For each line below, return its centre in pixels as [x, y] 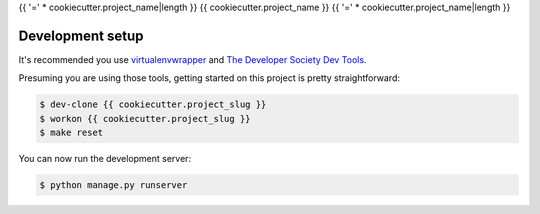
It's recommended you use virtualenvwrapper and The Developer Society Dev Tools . [192, 59]
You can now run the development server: [105, 159]
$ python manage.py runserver [113, 185]
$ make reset [71, 133]
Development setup [81, 35]
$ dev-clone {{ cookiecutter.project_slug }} [153, 104]
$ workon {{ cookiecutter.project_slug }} [145, 118]
